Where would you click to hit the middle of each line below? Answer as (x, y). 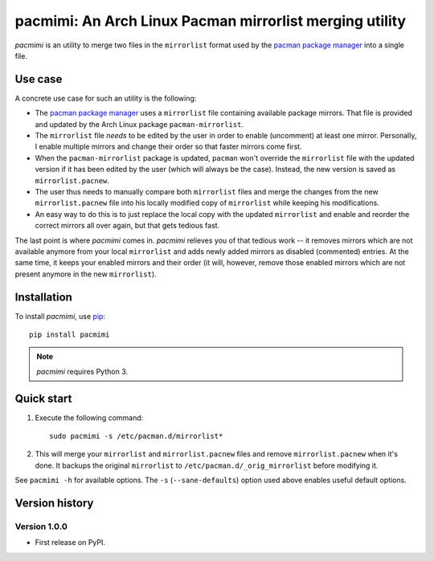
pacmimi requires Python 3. (82, 371)
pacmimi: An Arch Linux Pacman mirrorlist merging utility (210, 21)
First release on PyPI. (70, 543)
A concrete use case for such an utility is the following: (106, 98)
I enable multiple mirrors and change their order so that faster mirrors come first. (168, 147)
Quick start (43, 398)
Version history (54, 504)
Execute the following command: (89, 417)
